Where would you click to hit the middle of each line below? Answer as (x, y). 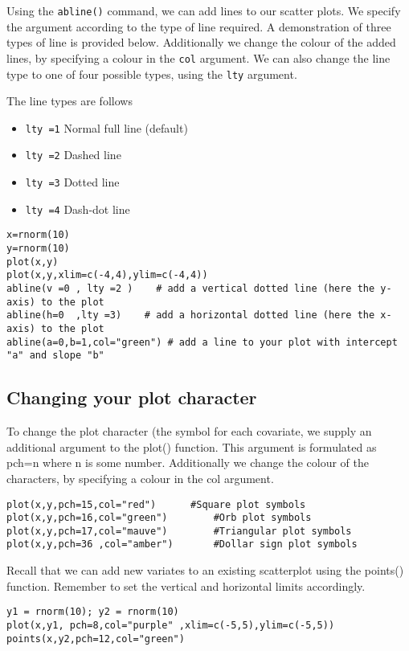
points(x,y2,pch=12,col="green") (96, 639)
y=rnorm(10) (38, 249)
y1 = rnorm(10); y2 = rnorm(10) (93, 612)
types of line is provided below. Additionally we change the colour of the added (201, 42)
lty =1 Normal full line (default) (106, 127)
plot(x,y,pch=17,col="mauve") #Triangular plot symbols (179, 531)
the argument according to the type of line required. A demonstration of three (199, 26)
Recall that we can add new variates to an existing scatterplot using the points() (205, 570)
